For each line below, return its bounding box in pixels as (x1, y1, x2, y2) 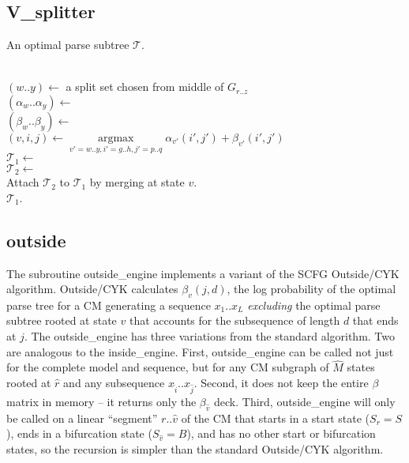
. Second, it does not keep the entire (193, 375, 369, 391)
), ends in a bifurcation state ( (6, 425, 152, 442)
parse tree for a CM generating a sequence (6, 296, 211, 313)
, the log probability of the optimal (227, 280, 396, 297)
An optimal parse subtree (6, 36, 129, 53)
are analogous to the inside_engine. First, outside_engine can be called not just (6, 343, 394, 359)
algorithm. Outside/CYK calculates (6, 280, 178, 297)
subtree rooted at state (6, 312, 117, 329)
